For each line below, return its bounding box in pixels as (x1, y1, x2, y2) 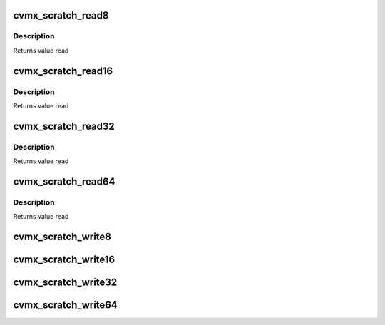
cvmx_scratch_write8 (13, 231, 112, 243)
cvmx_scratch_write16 (13, 254, 115, 266)
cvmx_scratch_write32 (13, 277, 118, 289)
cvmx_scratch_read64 (13, 175, 115, 187)
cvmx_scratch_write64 (13, 299, 118, 311)
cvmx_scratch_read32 (13, 120, 115, 132)
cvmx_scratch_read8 (13, 9, 109, 21)
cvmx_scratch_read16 (13, 65, 113, 77)
